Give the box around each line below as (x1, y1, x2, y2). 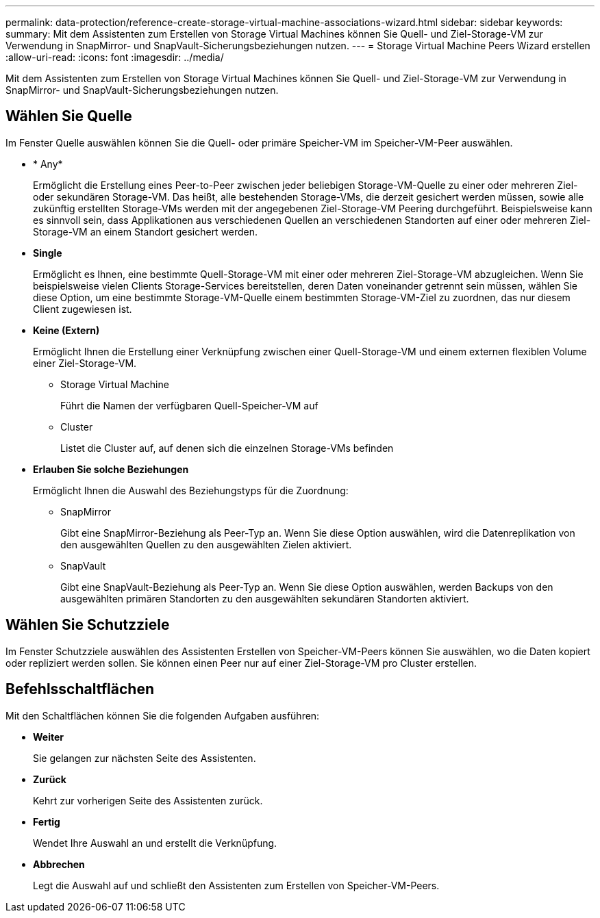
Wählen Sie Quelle (5, 107, 132, 125)
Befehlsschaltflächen (5, 680, 154, 698)
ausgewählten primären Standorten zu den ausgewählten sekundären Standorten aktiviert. (60, 592, 469, 604)
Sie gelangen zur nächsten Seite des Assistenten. (33, 752, 256, 764)
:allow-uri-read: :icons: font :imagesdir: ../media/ (5, 51, 224, 63)
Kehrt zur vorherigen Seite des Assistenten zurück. (33, 794, 263, 806)
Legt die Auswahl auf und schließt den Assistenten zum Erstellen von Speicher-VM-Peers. (33, 879, 440, 891)
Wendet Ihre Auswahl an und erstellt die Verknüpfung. (33, 837, 277, 849)
